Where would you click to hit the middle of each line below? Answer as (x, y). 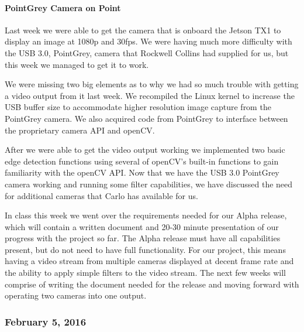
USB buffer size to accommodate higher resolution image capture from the (138, 107)
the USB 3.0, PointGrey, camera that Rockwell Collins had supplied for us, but (147, 52)
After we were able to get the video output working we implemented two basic (145, 150)
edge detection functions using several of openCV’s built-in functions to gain (142, 161)
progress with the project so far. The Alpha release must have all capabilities (143, 238)
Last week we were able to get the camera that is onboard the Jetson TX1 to (143, 30)
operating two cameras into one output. (76, 295)
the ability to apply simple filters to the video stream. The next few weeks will (146, 273)
